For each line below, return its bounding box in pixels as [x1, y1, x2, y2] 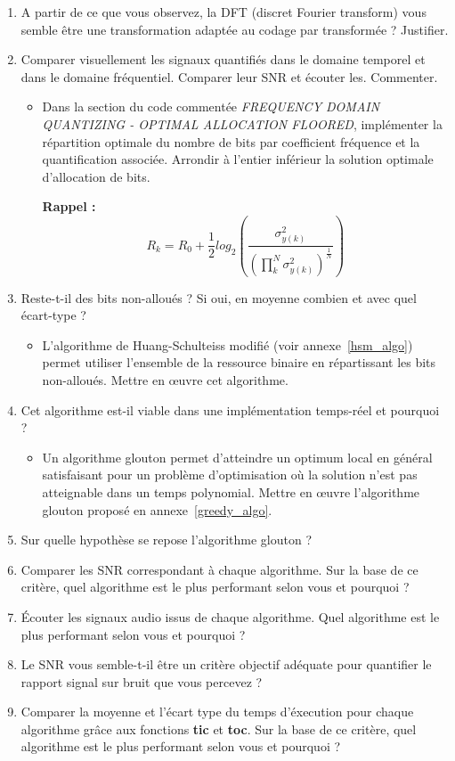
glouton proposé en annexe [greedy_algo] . [42, 500, 272, 519]
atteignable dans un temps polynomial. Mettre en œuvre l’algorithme [42, 482, 420, 501]
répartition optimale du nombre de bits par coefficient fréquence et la [42, 132, 420, 151]
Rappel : [42, 197, 96, 216]
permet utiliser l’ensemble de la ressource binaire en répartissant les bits [42, 353, 436, 372]
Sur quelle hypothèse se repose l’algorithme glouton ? [20, 530, 313, 549]
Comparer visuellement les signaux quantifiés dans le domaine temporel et [20, 50, 426, 69]
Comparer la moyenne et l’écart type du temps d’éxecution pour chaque [20, 702, 414, 721]
